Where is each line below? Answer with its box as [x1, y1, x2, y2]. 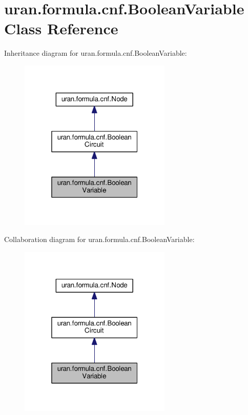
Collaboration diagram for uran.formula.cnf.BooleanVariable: [4, 234, 195, 245]
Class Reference [4, 18, 118, 39]
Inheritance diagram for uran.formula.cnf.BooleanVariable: [4, 48, 187, 58]
